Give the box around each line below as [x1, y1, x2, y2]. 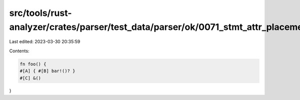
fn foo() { [19, 61, 46, 67]
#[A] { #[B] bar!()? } [19, 68, 75, 74]
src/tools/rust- [9, 7, 72, 18]
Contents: [9, 48, 29, 54]
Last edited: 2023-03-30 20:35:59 [9, 39, 80, 45]
